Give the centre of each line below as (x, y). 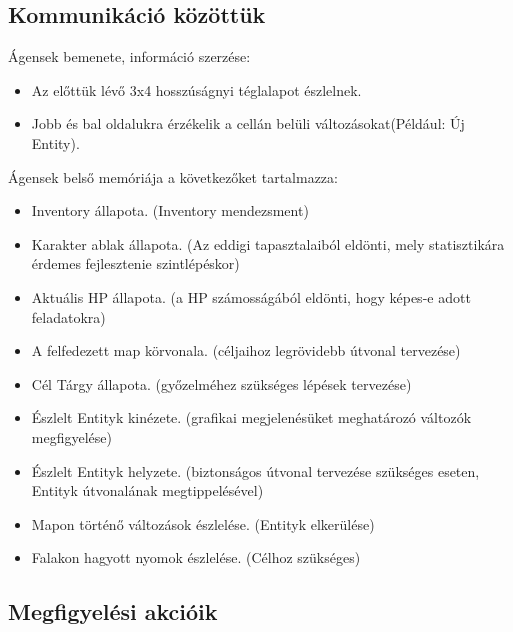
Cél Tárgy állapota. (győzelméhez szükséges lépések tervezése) (221, 383)
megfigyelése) (71, 436)
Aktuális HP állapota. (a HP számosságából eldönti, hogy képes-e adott (251, 296)
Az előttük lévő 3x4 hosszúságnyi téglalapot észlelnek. (196, 89)
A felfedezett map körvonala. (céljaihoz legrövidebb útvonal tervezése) (246, 350)
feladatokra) (68, 316)
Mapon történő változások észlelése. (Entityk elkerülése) (203, 523)
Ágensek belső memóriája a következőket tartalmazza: (173, 176)
